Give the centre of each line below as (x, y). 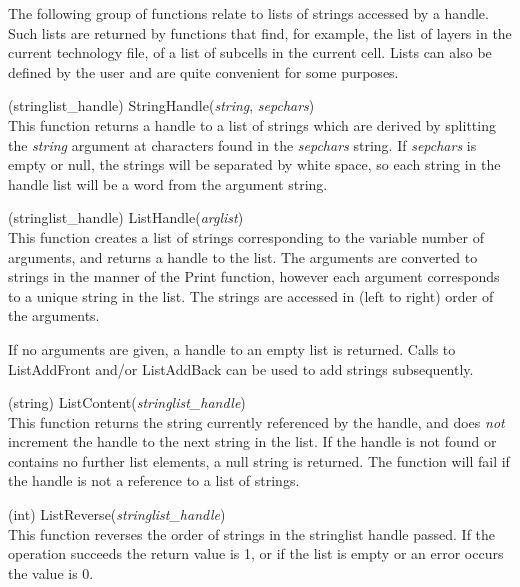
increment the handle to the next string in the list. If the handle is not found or (252, 441)
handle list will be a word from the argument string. (168, 183)
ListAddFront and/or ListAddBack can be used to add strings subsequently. (241, 368)
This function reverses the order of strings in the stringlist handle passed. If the (252, 533)
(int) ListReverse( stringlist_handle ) (117, 514)
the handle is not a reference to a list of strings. (154, 480)
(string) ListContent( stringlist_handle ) (127, 402)
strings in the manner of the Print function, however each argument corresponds (254, 276)
